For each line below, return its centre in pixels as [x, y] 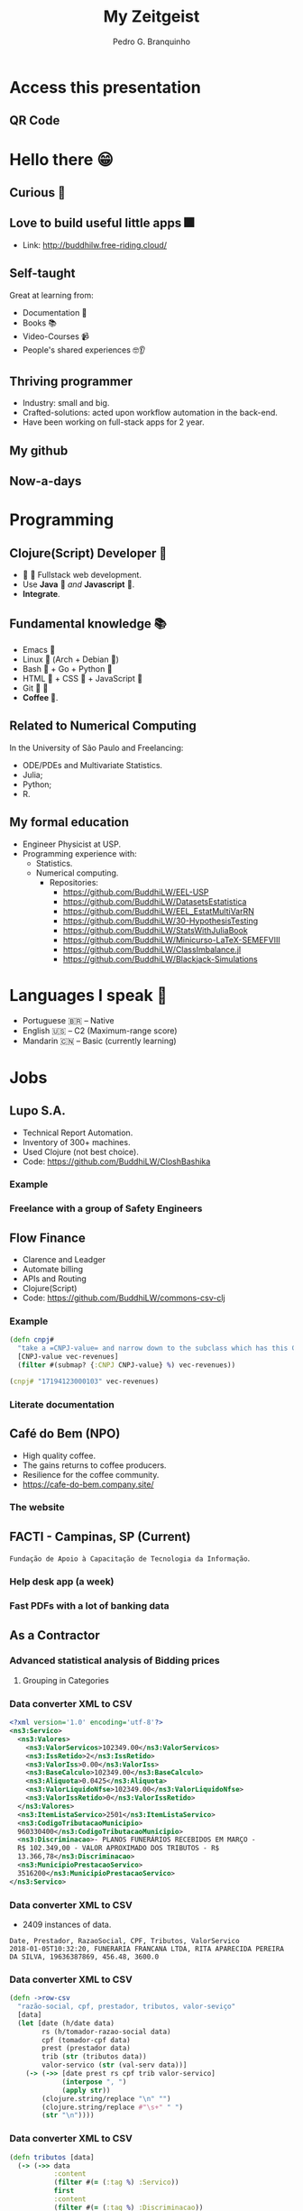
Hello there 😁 [62, 159]
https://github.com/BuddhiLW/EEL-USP [136, 892]
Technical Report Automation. [78, 1133]
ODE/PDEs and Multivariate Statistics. [92, 765]
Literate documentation [62, 1404]
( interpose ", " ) [94, 2082]
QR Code [35, 120]
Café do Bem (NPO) [65, 1434]
